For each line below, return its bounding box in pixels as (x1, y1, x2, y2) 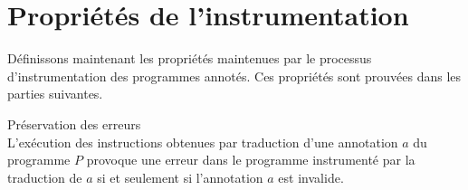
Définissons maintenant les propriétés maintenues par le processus (7, 49, 372, 68)
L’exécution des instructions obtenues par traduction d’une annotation (7, 132, 398, 151)
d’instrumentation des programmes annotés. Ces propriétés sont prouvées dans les (7, 66, 462, 85)
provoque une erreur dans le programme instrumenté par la (86, 150, 415, 169)
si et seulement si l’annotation (97, 167, 263, 186)
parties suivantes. (7, 84, 103, 103)
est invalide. (278, 167, 344, 186)
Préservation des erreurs (7, 114, 141, 133)
